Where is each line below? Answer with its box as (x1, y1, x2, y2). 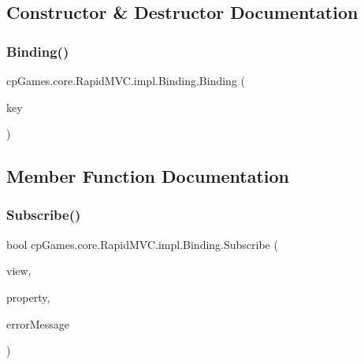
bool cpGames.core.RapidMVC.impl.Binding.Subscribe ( (6, 236, 278, 252)
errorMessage (6, 315, 69, 332)
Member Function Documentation (6, 164, 290, 188)
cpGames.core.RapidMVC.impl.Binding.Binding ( (6, 72, 246, 88)
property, (6, 288, 50, 305)
